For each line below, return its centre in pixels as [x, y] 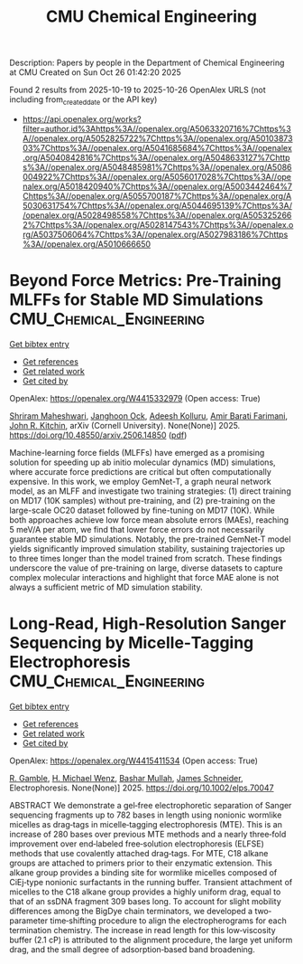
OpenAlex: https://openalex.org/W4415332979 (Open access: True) [135, 398]
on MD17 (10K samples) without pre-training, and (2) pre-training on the [142, 500]
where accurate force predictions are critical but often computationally [141, 471]
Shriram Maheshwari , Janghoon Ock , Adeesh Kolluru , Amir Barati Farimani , [149, 416]
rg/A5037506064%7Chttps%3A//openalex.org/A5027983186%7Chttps [155, 234]
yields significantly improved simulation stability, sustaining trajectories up [147, 548]
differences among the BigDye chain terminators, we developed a [131, 911]
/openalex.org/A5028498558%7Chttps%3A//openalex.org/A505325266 [157, 215]
